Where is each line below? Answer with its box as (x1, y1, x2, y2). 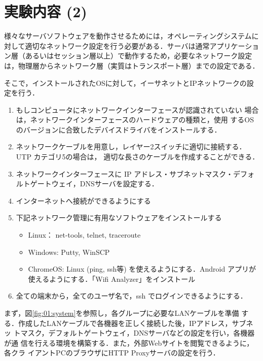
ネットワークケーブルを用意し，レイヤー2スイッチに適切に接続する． (16, 141, 246, 152)
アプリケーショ (209, 40, 259, 51)
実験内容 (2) (4, 1, 87, 22)
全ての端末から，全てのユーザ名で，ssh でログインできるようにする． (16, 290, 247, 301)
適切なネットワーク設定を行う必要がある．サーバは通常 (25, 40, 210, 51)
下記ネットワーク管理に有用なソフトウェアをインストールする (16, 212, 222, 223)
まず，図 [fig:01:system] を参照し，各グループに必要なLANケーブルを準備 (4, 308, 239, 318)
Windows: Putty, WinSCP (28, 246, 110, 257)
